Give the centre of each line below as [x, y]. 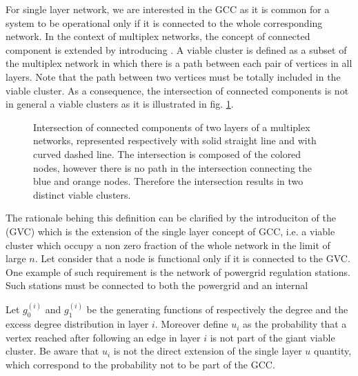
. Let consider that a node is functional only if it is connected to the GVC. [192, 258]
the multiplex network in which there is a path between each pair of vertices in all [179, 63]
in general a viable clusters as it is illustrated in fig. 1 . [120, 104]
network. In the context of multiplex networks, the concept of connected [158, 36]
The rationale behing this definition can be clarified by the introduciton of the [171, 218]
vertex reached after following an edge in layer [103, 337]
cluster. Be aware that [52, 351]
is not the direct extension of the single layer [208, 351]
